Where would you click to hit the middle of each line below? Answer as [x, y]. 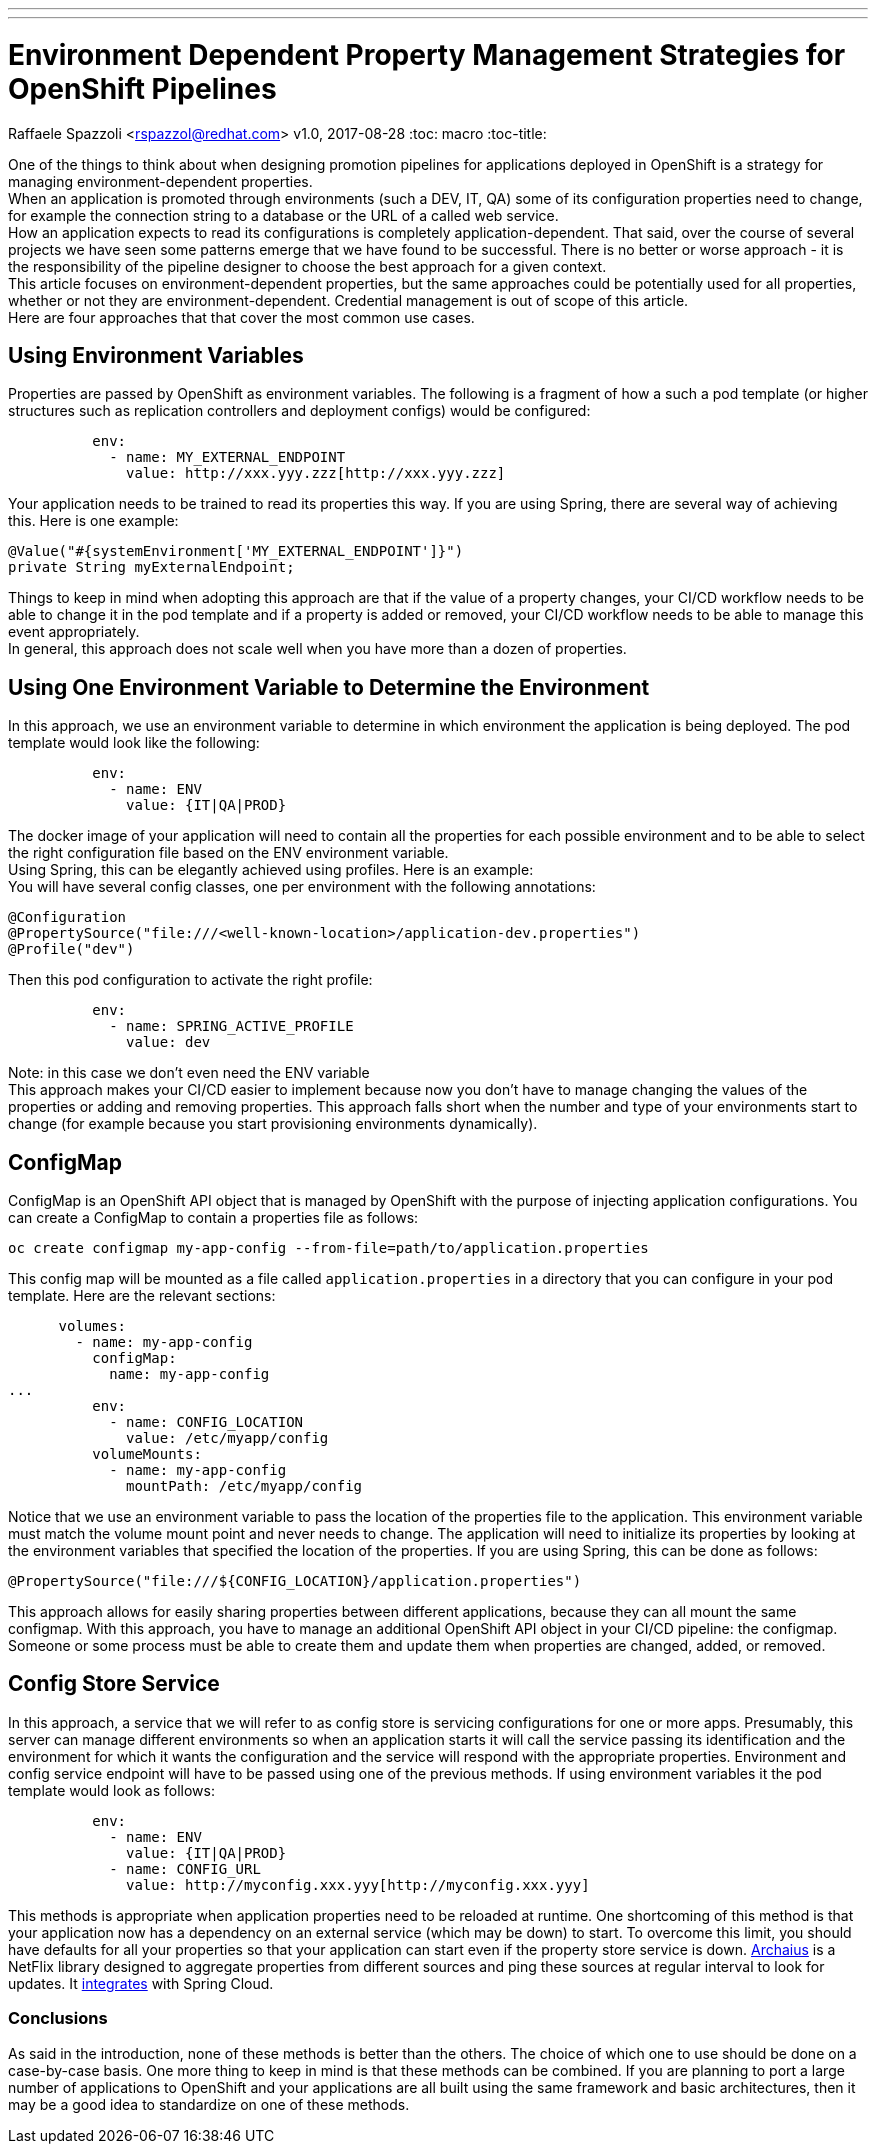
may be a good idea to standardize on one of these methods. [209, 2104]
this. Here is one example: [93, 521]
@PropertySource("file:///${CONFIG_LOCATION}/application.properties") [295, 1581]
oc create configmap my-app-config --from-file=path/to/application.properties [328, 1248]
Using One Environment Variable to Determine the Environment [329, 687]
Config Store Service [114, 1684]
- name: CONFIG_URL [185, 1868]
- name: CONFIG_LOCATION [206, 1422]
